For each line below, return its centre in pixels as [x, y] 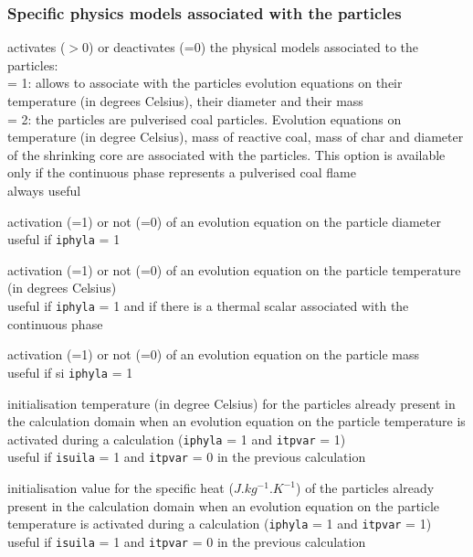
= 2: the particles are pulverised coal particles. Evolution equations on [205, 118]
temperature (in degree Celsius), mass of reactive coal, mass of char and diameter [236, 137]
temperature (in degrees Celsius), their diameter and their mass [185, 101]
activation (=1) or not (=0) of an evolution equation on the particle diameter [224, 221]
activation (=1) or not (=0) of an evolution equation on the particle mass [213, 354]
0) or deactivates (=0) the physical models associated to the [250, 47]
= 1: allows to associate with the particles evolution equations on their [205, 83]
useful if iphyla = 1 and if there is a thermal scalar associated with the [208, 305]
